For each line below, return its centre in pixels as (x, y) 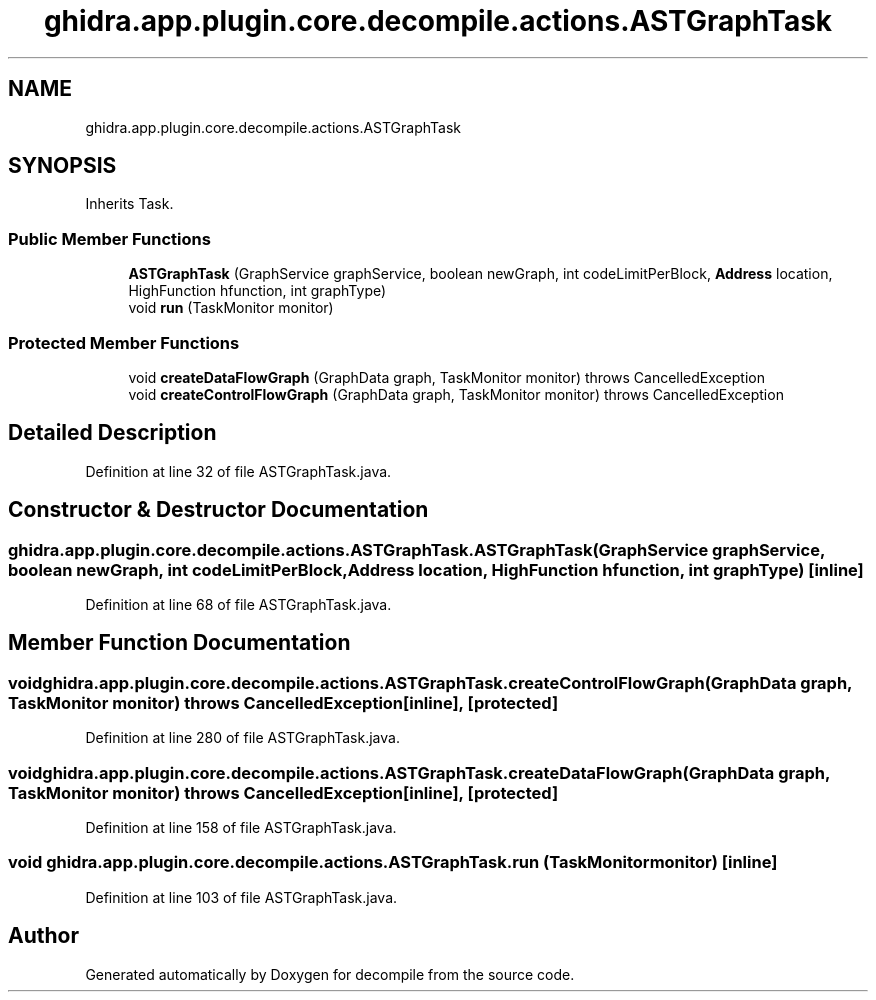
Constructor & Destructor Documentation (218, 510)
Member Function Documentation (179, 643)
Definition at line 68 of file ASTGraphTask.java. (238, 604)
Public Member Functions (109, 238)
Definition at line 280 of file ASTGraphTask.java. (242, 738)
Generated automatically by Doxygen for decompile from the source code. (330, 974)
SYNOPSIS (62, 166)
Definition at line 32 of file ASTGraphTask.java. (238, 471)
